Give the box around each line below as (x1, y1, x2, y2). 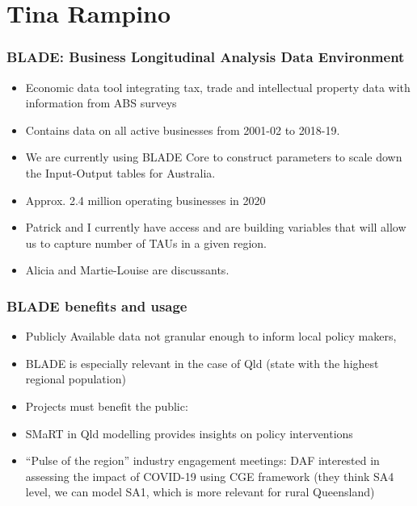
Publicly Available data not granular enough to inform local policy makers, (25, 328, 397, 345)
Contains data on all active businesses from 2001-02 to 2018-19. (25, 121, 340, 138)
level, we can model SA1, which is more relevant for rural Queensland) (25, 483, 375, 500)
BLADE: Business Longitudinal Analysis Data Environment (6, 47, 405, 67)
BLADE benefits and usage (6, 295, 187, 316)
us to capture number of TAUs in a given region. (25, 234, 267, 251)
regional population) (25, 370, 126, 387)
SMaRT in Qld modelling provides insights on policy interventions (25, 424, 353, 441)
